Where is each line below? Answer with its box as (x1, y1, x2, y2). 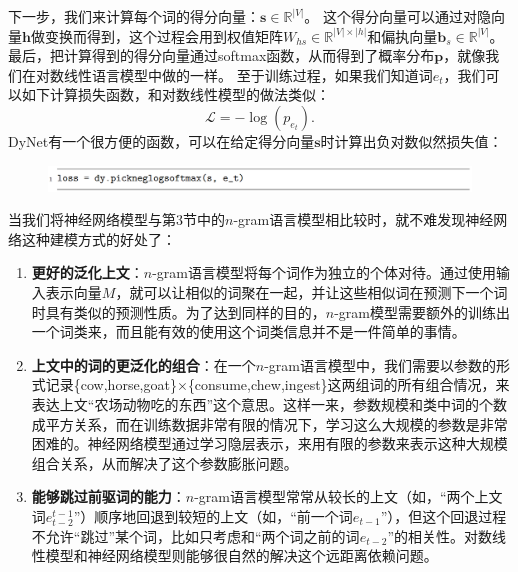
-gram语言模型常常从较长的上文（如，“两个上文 (194, 486, 503, 507)
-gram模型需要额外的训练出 (334, 301, 511, 322)
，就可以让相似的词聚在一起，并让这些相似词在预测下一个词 (115, 282, 508, 303)
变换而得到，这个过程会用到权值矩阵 (44, 25, 283, 46)
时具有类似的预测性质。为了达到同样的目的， (31, 301, 326, 322)
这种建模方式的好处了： (21, 228, 176, 249)
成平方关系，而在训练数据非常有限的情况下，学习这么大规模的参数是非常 (31, 413, 508, 434)
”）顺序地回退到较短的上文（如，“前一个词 (73, 505, 353, 526)
